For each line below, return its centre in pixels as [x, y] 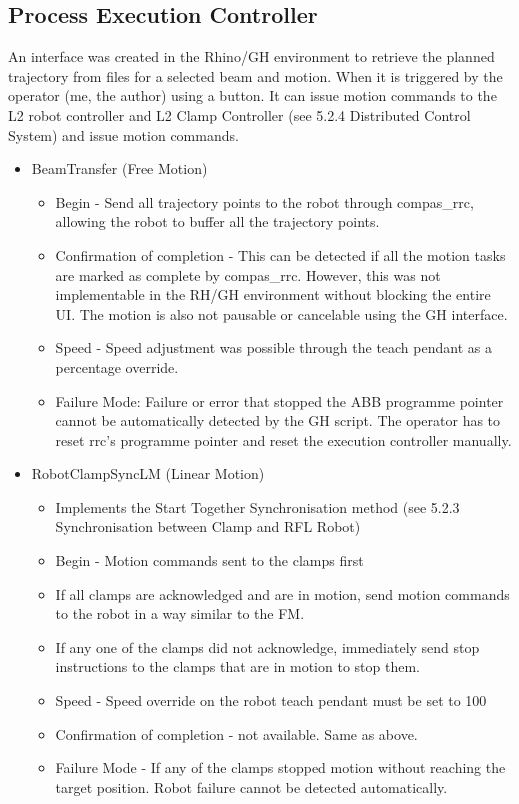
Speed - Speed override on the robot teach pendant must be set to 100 [271, 700]
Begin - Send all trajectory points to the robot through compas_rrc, [264, 201]
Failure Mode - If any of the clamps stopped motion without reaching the [280, 767]
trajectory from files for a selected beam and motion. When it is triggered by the [255, 75]
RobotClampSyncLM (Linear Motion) [148, 473]
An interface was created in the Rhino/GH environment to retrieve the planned [251, 56]
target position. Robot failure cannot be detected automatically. [251, 786]
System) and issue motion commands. [123, 134]
